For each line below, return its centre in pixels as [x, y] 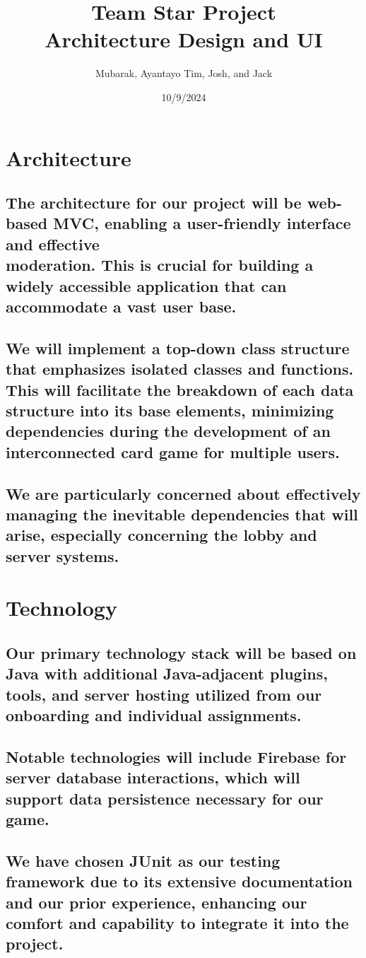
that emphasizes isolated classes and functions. [180, 369]
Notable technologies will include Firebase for [176, 756]
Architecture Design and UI [184, 39]
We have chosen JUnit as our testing [143, 860]
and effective [53, 244]
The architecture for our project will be [154, 203]
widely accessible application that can [146, 285]
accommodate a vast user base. [121, 306]
